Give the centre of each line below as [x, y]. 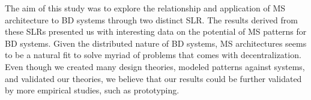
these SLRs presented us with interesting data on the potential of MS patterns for [156, 31]
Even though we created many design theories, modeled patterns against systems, [155, 66]
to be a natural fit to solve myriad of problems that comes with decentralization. [153, 55]
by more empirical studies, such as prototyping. [92, 90]
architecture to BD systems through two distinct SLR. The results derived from [151, 19]
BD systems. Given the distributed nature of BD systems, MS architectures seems [156, 43]
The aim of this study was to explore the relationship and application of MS [145, 8]
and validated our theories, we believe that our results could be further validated [153, 78]
